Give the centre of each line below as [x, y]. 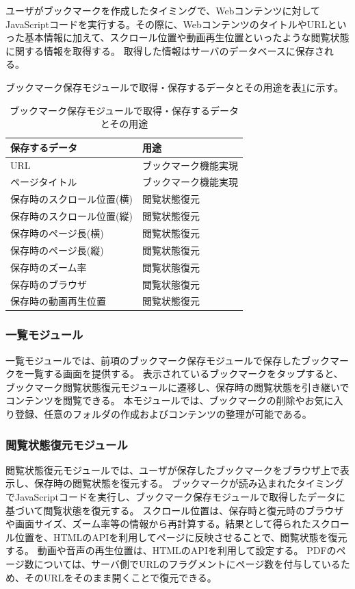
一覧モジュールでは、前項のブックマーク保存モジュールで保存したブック [168, 360]
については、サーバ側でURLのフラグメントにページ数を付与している [187, 564]
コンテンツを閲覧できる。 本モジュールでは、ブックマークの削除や [155, 400]
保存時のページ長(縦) [57, 250]
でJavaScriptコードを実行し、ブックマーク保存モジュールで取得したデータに [176, 497]
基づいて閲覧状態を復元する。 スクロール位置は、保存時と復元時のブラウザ [175, 510]
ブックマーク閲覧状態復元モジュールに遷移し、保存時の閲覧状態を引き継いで [177, 387]
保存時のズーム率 [49, 267]
